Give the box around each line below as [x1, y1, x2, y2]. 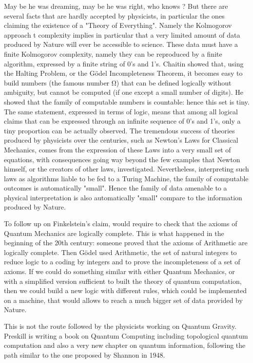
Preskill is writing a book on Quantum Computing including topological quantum [4, 330, 248, 341]
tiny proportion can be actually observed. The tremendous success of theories [4, 125, 235, 135]
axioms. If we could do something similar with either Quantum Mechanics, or [4, 266, 235, 277]
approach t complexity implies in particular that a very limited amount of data [4, 29, 240, 40]
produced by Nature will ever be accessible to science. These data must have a [4, 39, 238, 49]
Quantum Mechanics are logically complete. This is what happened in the [4, 228, 224, 238]
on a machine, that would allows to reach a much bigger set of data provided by [4, 295, 243, 305]
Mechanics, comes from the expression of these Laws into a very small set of [4, 144, 231, 154]
